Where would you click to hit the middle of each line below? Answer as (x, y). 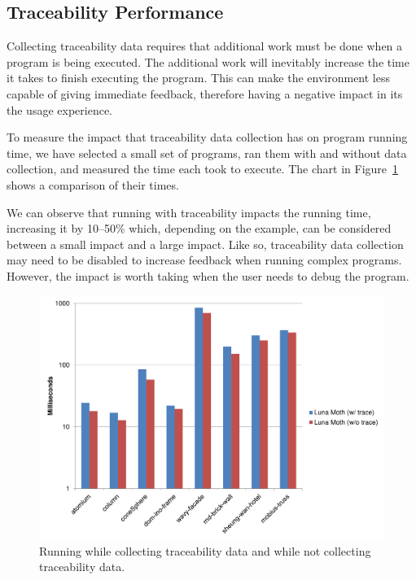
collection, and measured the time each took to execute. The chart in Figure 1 (203, 169)
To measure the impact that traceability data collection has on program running (207, 137)
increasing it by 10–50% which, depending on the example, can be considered (199, 228)
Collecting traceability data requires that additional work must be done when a (205, 46)
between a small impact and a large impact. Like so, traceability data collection (205, 244)
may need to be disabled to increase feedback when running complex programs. (204, 260)
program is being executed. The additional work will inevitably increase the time (208, 61)
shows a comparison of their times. (93, 184)
